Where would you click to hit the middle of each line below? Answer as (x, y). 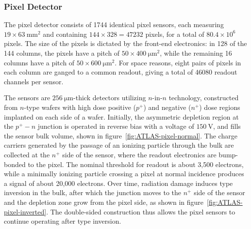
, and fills (227, 126)
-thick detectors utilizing (110, 98)
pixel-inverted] (25, 211)
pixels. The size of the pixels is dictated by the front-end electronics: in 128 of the (125, 43)
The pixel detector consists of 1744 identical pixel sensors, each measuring (114, 24)
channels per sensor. (34, 81)
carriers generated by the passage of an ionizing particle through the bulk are (119, 145)
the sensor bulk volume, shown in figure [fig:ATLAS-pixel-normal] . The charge (121, 135)
